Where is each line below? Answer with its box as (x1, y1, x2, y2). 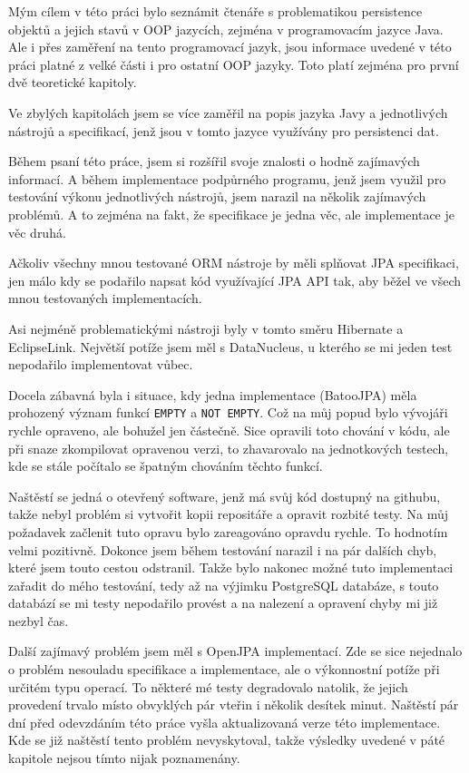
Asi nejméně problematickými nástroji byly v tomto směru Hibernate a (8, 318, 404, 338)
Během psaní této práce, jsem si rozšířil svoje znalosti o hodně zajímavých (8, 152, 420, 171)
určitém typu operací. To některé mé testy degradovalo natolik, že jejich (8, 677, 408, 696)
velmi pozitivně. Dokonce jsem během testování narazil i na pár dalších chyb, (8, 540, 437, 559)
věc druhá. (8, 222, 66, 241)
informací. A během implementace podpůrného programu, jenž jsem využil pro (8, 169, 446, 188)
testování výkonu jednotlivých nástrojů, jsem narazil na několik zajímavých (8, 187, 426, 206)
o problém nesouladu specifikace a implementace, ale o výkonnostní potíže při (8, 660, 440, 679)
